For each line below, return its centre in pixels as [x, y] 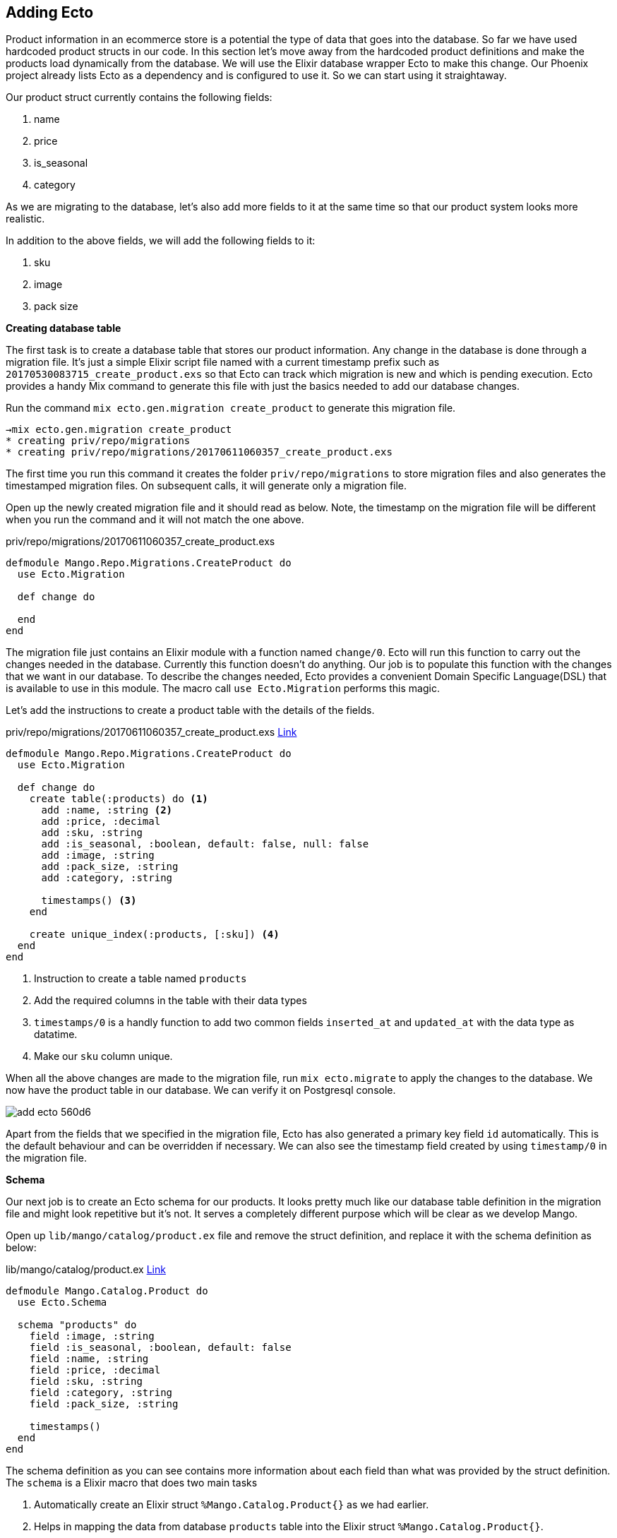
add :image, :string [98, 856]
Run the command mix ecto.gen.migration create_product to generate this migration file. [231, 408]
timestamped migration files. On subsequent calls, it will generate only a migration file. [206, 486]
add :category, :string [107, 878]
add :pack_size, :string [110, 867]
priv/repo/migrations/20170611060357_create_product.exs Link [151, 732]
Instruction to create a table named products [140, 979]
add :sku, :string [92, 833]
